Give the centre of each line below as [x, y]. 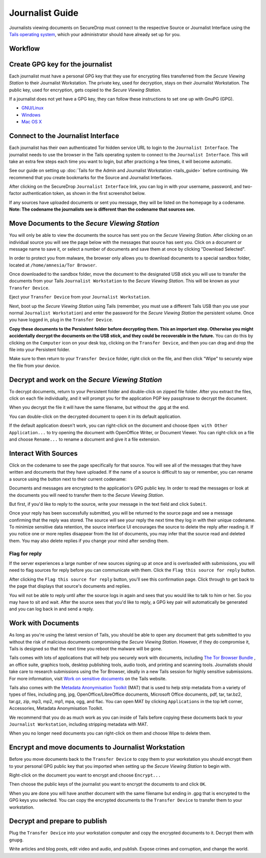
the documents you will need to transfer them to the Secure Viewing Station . [87, 495]
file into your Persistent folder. [40, 350]
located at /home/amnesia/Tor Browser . [53, 265]
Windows [31, 115]
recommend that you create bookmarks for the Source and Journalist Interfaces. [91, 177]
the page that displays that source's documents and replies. [70, 586]
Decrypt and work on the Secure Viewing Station [85, 380]
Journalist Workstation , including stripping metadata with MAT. [79, 724]
